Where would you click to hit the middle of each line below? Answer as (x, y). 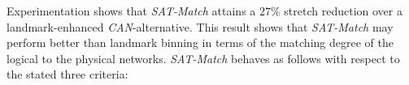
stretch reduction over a (343, 11)
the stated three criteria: (67, 74)
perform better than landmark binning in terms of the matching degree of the (200, 42)
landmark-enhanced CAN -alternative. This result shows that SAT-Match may (200, 26)
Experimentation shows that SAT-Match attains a (131, 11)
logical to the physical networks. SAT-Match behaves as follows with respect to (203, 58)
